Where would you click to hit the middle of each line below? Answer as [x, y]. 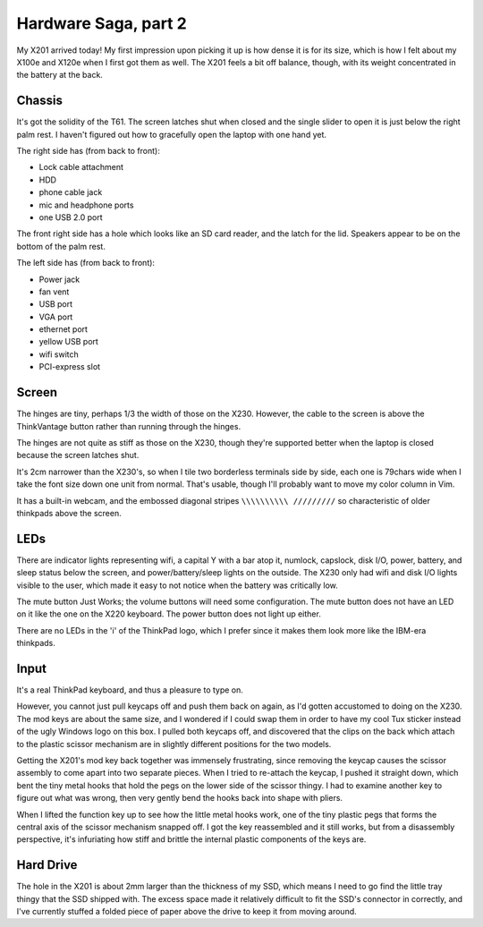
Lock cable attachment [81, 167]
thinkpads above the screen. [69, 513]
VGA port [56, 317]
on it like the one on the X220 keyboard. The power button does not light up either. [169, 614]
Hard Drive [47, 865]
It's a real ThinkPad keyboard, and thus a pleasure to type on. [130, 690]
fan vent [54, 292]
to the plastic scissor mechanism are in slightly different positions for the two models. [174, 744]
